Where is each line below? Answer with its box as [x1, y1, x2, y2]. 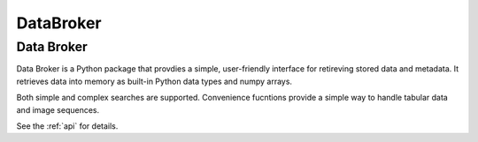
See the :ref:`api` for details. [16, 120, 119, 131]
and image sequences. [16, 104, 100, 115]
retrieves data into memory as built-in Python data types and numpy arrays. [16, 76, 292, 86]
